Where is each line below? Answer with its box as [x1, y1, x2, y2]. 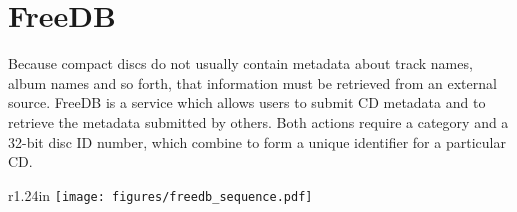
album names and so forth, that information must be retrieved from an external [8, 72, 497, 93]
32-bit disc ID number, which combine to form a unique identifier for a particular [8, 131, 506, 152]
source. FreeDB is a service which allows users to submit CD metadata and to [8, 92, 486, 113]
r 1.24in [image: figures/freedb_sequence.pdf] [8, 184, 313, 205]
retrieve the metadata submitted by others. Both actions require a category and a [8, 111, 509, 132]
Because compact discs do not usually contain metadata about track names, [8, 53, 473, 74]
